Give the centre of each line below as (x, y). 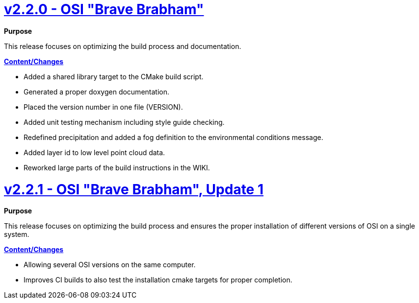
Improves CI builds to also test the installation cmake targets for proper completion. (158, 280)
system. (17, 234)
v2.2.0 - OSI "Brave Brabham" (104, 9)
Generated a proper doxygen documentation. (97, 92)
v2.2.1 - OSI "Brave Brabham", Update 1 (134, 189)
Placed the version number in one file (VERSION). (103, 107)
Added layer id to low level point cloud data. (94, 152)
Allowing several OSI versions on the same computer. (110, 265)
